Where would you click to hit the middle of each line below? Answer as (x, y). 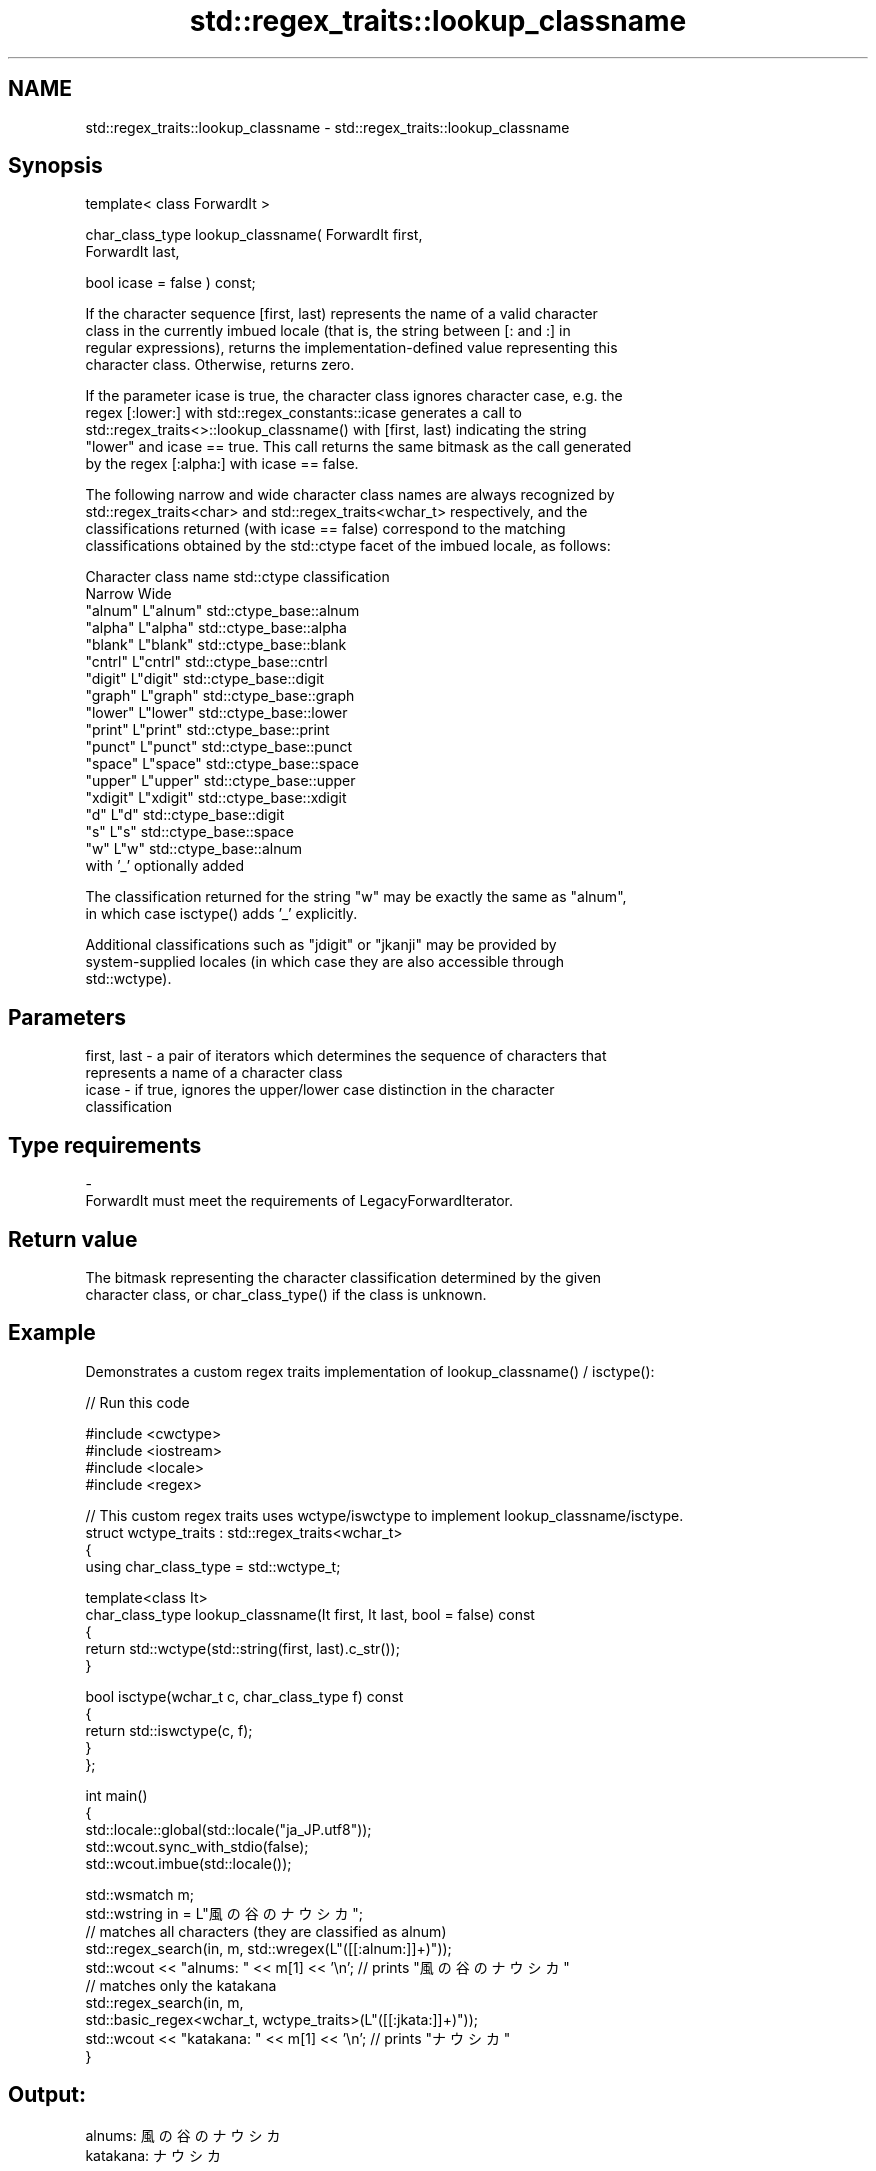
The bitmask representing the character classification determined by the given (343, 1277)
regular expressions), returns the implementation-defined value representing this (351, 348)
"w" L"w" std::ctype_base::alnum (193, 849)
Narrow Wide (128, 594)
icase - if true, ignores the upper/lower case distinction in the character (320, 1090)
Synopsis (55, 166)
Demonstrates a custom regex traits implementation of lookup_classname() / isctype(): (370, 1371)
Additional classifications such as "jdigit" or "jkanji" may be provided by (321, 945)
